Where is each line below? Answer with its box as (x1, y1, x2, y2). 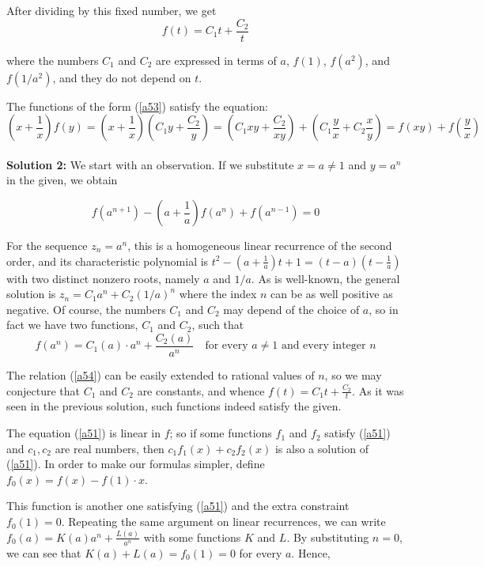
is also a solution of (274, 440, 369, 456)
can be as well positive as (270, 285, 393, 302)
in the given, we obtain (6, 172, 118, 188)
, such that (191, 316, 244, 333)
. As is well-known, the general (251, 270, 400, 286)
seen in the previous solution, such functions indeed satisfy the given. (6, 398, 342, 414)
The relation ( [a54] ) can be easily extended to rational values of (6, 367, 315, 384)
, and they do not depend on (52, 69, 191, 85)
